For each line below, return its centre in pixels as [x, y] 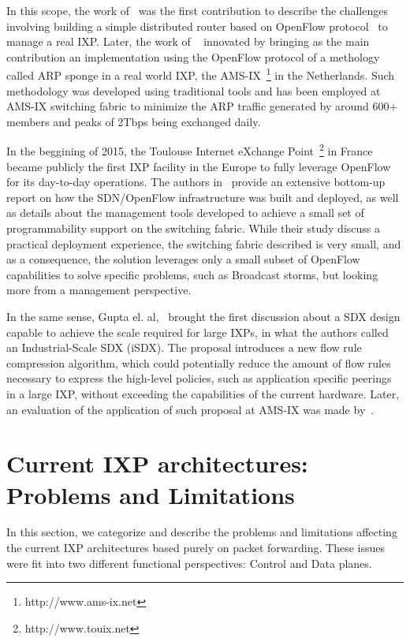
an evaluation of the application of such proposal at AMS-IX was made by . [190, 409]
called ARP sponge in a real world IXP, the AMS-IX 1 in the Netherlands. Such [201, 74]
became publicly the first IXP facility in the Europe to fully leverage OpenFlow [199, 166]
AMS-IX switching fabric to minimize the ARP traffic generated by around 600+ [202, 106]
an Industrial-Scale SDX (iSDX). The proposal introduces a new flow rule [184, 347]
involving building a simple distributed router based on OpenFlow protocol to [197, 26]
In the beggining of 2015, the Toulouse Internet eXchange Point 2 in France [190, 150]
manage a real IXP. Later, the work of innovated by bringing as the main [188, 41]
